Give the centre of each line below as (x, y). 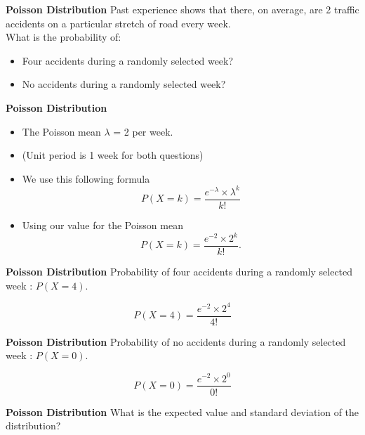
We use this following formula (86, 178)
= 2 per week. (143, 131)
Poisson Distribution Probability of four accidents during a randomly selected (179, 272)
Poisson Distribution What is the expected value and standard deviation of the (182, 411)
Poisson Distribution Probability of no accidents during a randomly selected (176, 341)
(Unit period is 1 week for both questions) (113, 155)
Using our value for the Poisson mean (102, 225)
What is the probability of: (64, 37)
